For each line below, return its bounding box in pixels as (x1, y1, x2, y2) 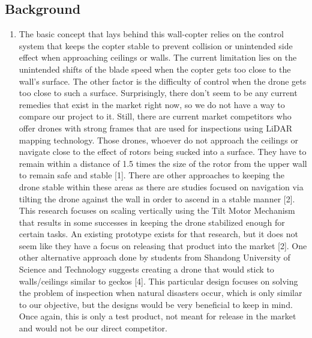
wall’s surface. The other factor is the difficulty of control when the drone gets (19, 74, 307, 87)
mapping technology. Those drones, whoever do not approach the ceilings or (19, 133, 298, 146)
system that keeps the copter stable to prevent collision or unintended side (19, 39, 293, 52)
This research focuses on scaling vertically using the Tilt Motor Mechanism (19, 204, 295, 217)
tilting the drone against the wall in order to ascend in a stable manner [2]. (19, 192, 295, 205)
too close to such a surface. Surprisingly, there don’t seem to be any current (19, 86, 298, 99)
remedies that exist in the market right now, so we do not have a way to (19, 98, 285, 110)
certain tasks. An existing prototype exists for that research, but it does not (19, 228, 298, 240)
